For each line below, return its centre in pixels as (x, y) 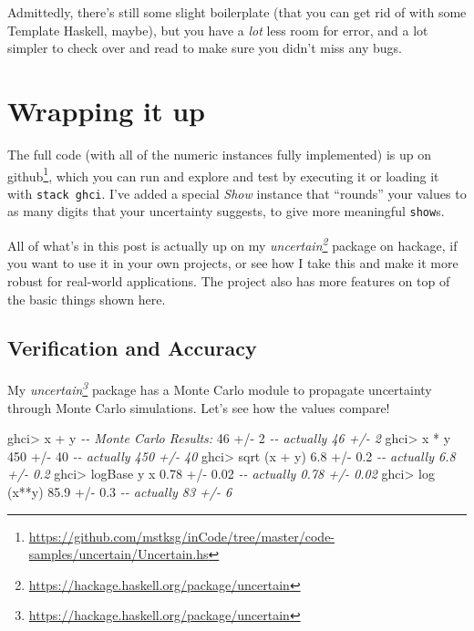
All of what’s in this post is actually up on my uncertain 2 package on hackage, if (232, 244)
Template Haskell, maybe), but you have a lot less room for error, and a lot (218, 30)
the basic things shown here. (87, 299)
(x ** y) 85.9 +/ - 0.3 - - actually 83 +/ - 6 (120, 491)
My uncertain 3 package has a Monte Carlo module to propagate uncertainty (220, 388)
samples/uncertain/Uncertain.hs (118, 554)
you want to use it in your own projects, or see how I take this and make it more (233, 263)
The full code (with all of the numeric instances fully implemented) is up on (219, 154)
